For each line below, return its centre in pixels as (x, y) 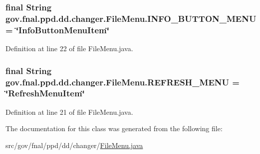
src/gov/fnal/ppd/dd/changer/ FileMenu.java (74, 145)
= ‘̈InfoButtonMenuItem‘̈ (57, 30)
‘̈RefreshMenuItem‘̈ (45, 93)
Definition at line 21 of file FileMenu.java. (69, 112)
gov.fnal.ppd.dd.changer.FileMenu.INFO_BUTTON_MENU (131, 18)
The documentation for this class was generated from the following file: (114, 128)
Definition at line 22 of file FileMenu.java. (69, 48)
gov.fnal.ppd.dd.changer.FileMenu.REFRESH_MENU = (123, 82)
